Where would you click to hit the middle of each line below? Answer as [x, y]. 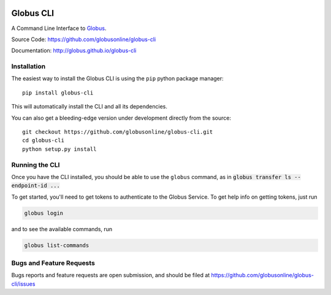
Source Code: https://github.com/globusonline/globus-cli [84, 39]
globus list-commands [57, 245]
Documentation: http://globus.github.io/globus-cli [74, 51]
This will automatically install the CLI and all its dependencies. [89, 107]
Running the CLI [36, 164]
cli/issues [23, 284]
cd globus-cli [43, 140]
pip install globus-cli [58, 93]
